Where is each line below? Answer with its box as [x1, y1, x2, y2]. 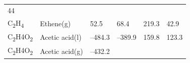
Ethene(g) [40, 18, 71, 28]
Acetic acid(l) [40, 32, 82, 42]
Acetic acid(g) [40, 45, 83, 56]
